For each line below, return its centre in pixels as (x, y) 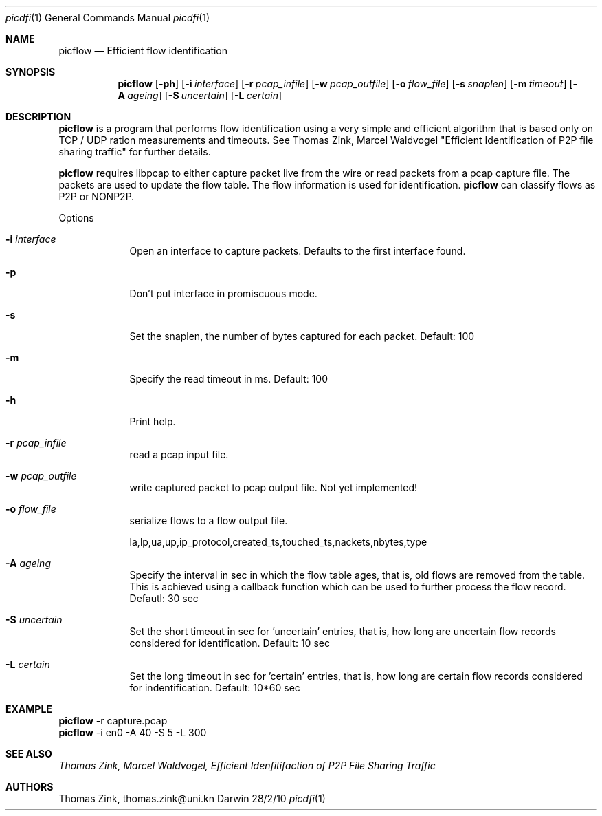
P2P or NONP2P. (97, 196)
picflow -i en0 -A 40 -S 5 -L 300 (133, 732)
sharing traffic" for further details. (135, 152)
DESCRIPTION (38, 117)
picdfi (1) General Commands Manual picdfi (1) (108, 18)
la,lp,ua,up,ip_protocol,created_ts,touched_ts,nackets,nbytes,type (278, 542)
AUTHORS (30, 787)
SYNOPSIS (31, 72)
